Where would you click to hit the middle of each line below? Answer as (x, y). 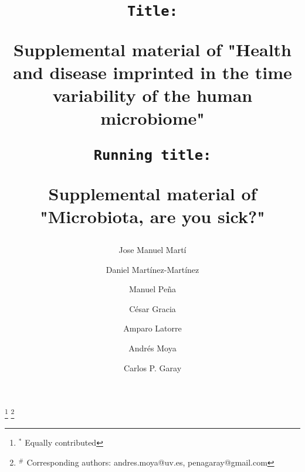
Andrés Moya (152, 348)
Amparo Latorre (152, 328)
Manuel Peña (152, 289)
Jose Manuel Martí (152, 249)
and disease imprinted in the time (152, 72)
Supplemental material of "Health (152, 49)
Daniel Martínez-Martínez (152, 269)
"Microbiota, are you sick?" (152, 216)
